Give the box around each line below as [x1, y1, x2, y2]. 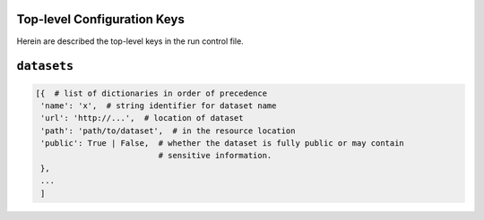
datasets [16, 59, 74, 73]
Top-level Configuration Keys [16, 12, 186, 27]
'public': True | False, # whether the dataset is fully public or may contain [40, 139, 405, 148]
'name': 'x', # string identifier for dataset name [40, 100, 277, 111]
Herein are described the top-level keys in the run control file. [16, 36, 244, 47]
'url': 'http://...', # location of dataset [40, 113, 244, 123]
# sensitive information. [158, 150, 272, 161]
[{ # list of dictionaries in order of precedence [35, 88, 268, 98]
